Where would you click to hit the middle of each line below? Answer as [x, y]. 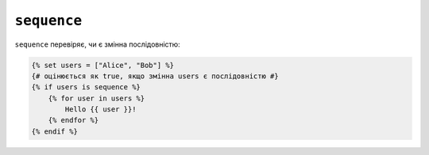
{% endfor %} [73, 120]
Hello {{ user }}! [100, 110]
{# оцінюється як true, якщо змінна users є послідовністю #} [155, 76]
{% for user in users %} [97, 98]
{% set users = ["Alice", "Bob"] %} [103, 65]
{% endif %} [55, 131]
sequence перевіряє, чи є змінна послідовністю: [97, 44]
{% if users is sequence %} [86, 87]
